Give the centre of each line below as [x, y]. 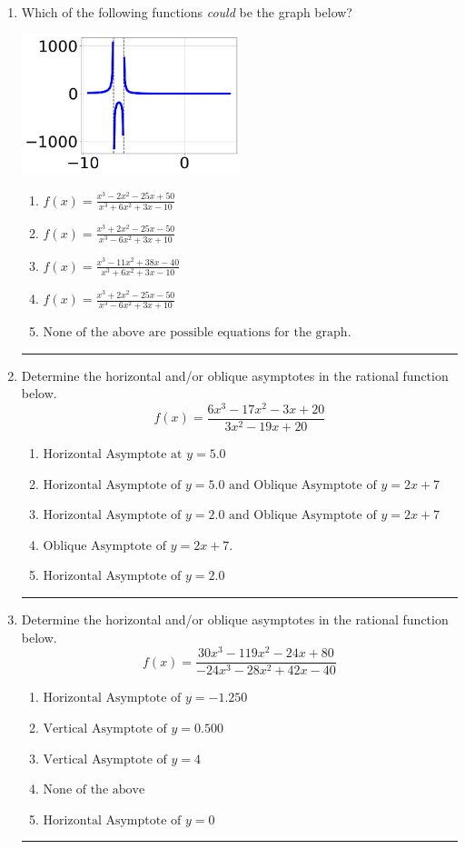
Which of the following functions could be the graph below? [187, 12]
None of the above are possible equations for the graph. [197, 333]
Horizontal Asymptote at [113, 455]
